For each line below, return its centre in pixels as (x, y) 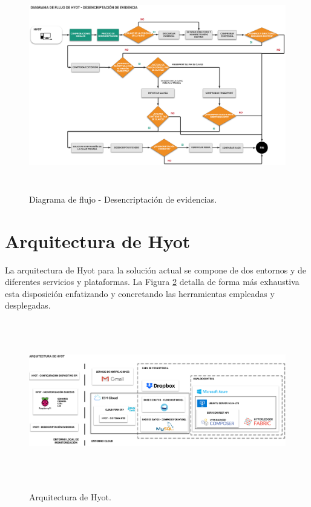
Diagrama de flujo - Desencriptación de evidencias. (123, 199)
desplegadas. (28, 305)
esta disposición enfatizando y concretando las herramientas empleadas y (140, 293)
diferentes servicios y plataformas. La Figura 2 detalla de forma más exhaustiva (152, 282)
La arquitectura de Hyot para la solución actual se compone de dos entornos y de (156, 270)
